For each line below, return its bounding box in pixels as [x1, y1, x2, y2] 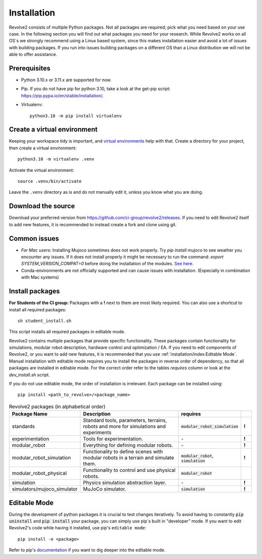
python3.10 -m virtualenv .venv [17, 156, 95, 162]
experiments [83, 429, 112, 436]
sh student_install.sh [17, 318, 72, 324]
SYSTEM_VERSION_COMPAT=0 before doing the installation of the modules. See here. [21, 261, 194, 267]
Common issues [9, 234, 59, 243]
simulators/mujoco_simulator [12, 486, 78, 492]
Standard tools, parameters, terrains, [83, 417, 167, 424]
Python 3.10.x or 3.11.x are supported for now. [21, 77, 112, 83]
